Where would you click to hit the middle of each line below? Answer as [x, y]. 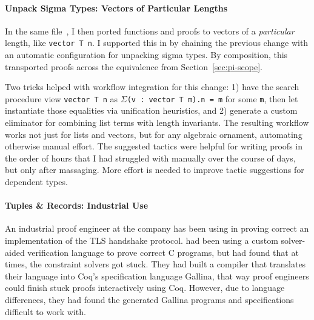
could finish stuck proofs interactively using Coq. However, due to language [145, 288]
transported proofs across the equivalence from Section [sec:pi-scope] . [134, 66]
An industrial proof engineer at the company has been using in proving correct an [157, 228]
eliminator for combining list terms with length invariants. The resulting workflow [157, 122]
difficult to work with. [45, 311]
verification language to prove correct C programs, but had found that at [163, 252]
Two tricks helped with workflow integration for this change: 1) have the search [152, 87]
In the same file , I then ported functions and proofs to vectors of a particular [150, 31]
